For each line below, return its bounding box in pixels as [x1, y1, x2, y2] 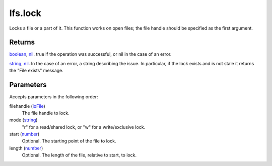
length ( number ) [9, 145, 43, 151]
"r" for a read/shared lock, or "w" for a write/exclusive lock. [22, 124, 146, 130]
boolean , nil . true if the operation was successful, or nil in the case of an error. [9, 51, 172, 57]
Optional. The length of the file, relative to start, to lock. [22, 152, 137, 158]
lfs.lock [9, 8, 41, 19]
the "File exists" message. [9, 68, 64, 74]
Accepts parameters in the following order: [9, 94, 98, 100]
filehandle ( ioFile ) [9, 103, 45, 109]
